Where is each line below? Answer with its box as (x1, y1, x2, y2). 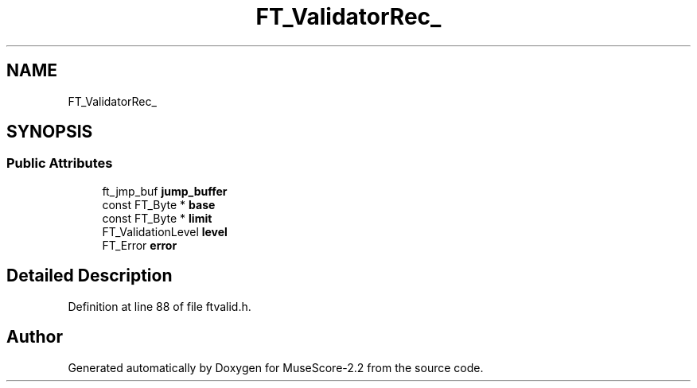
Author (6, 327, 63, 347)
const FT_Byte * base (102, 197, 216, 211)
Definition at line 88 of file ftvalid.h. (68, 299, 251, 313)
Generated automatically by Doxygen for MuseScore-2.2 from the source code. (68, 360, 484, 374)
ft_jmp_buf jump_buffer (102, 184, 228, 198)
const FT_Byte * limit (102, 211, 212, 225)
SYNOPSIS (6, 122, 93, 142)
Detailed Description (6, 266, 173, 286)
